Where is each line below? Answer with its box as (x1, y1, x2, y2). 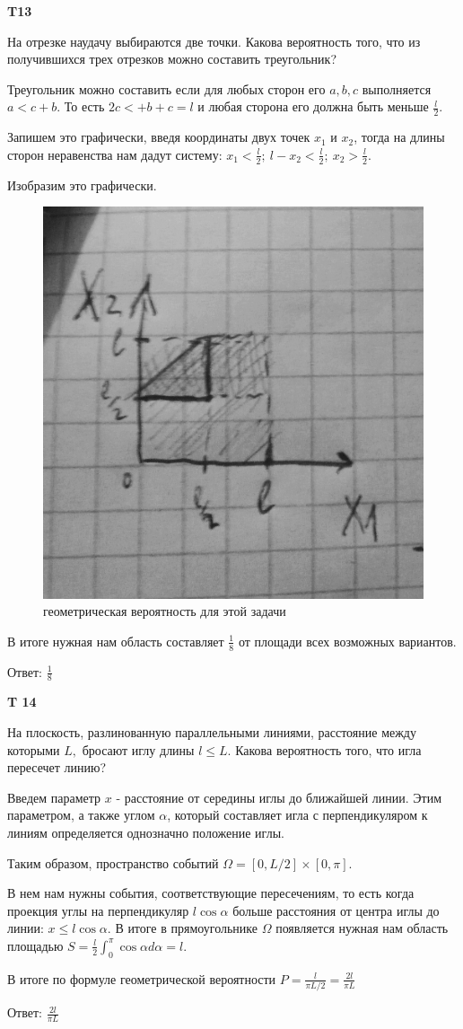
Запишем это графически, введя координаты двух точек (7, 128, 310, 146)
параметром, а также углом (7, 805, 155, 824)
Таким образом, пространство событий (7, 853, 219, 872)
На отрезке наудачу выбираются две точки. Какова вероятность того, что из (7, 31, 421, 50)
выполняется (362, 79, 432, 98)
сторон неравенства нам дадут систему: (7, 145, 223, 163)
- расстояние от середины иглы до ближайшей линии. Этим (116, 787, 442, 806)
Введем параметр (7, 787, 101, 806)
